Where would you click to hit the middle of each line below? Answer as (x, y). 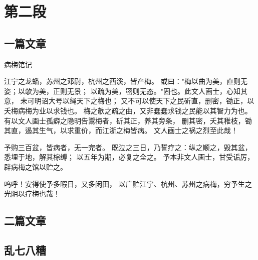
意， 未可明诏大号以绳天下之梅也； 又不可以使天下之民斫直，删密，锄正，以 (129, 101)
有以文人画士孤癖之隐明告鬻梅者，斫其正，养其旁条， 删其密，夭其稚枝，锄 (128, 120)
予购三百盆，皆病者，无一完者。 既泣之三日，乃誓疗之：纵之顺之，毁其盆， (128, 147)
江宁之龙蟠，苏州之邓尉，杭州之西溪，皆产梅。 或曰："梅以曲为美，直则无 (126, 81)
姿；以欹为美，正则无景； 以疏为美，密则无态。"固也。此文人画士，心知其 (126, 91)
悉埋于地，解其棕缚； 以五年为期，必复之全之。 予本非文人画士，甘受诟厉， (129, 157)
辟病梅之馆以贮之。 (36, 166)
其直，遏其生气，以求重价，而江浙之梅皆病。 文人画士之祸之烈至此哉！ (121, 130)
